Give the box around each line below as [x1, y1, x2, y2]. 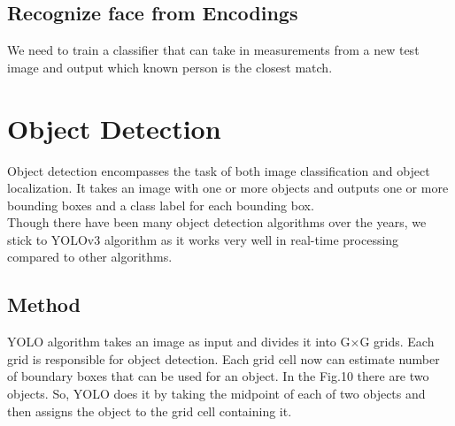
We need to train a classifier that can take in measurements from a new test [7, 41, 420, 59]
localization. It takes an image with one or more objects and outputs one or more [7, 179, 449, 197]
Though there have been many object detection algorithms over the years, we [7, 213, 427, 232]
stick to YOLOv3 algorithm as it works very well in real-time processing [7, 230, 399, 248]
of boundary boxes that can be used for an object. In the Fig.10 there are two [7, 367, 429, 385]
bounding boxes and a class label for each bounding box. [7, 195, 314, 214]
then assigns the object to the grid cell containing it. [7, 401, 292, 420]
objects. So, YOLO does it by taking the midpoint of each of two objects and [7, 384, 426, 403]
